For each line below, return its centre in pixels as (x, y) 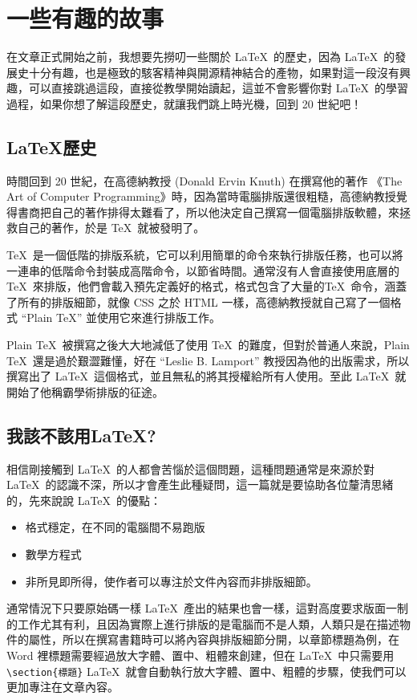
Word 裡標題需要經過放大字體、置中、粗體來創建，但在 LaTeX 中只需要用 (200, 655)
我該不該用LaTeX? (81, 435)
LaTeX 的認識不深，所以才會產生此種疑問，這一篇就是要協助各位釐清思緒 (200, 484)
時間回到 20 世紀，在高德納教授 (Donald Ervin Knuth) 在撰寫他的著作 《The (204, 180)
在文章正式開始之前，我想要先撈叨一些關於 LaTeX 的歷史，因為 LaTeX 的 (201, 57)
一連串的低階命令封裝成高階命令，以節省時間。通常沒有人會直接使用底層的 (203, 270)
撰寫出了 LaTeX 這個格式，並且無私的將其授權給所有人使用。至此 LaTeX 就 (206, 376)
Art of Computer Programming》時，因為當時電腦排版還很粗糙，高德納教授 (201, 196)
